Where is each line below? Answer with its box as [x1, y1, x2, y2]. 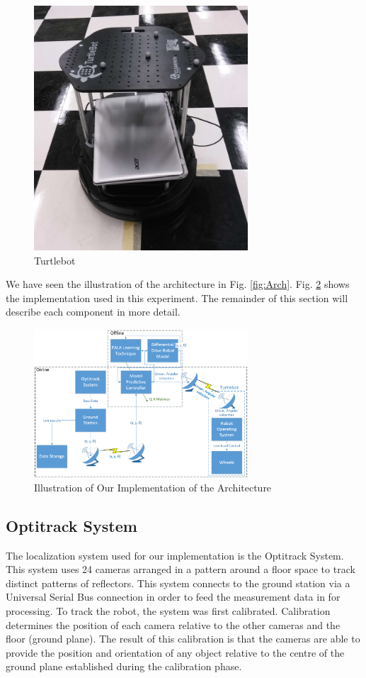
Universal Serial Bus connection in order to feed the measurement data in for [6, 589, 341, 604]
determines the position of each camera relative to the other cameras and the [6, 617, 341, 632]
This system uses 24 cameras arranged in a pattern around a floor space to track [6, 562, 355, 577]
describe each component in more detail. [6, 304, 181, 319]
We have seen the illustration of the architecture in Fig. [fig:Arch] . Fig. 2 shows [6, 277, 350, 291]
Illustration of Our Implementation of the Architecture [34, 479, 272, 494]
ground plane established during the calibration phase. [6, 659, 242, 674]
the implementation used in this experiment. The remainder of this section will [6, 290, 348, 305]
